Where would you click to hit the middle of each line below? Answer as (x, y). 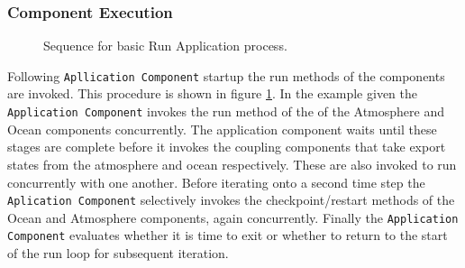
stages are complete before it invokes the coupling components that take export (227, 147)
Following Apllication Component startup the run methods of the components (226, 75)
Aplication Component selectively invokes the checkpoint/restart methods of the (231, 200)
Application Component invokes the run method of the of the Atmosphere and (226, 111)
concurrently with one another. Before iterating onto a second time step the (216, 182)
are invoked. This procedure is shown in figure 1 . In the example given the (212, 93)
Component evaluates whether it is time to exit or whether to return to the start (228, 235)
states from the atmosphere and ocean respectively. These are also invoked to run (232, 164)
